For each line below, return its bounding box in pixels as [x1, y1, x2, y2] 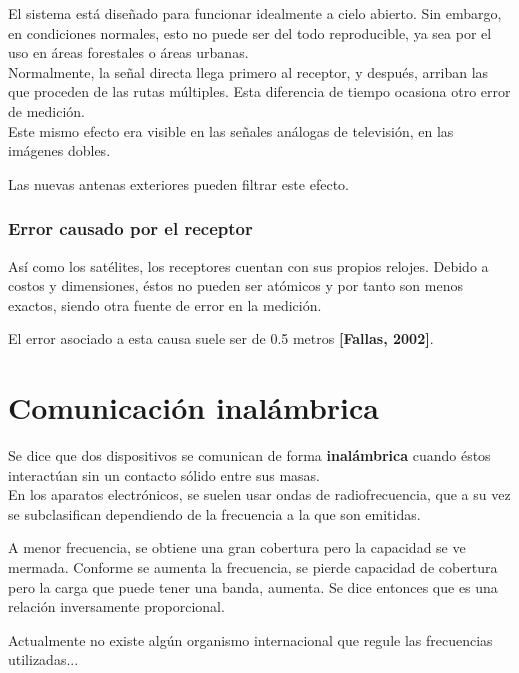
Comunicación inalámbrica [8, 387, 379, 428]
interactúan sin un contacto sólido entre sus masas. [8, 464, 321, 485]
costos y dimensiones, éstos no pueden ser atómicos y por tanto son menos [8, 275, 463, 296]
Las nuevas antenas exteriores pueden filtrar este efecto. [8, 173, 349, 194]
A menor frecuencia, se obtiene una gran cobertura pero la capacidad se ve [8, 537, 466, 558]
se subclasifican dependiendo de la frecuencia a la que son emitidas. [8, 503, 421, 524]
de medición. [8, 100, 85, 121]
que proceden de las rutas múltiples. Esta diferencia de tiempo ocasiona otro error [8, 81, 511, 102]
